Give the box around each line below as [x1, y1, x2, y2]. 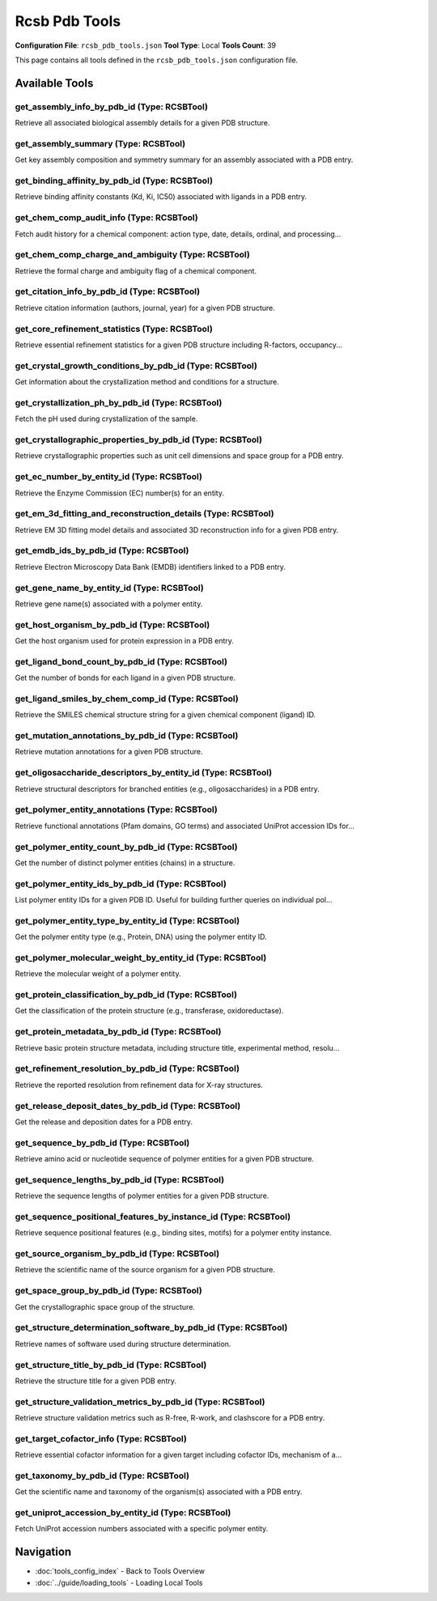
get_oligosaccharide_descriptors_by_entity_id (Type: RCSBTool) [15, 767, 273, 779]
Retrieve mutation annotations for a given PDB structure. [15, 747, 203, 757]
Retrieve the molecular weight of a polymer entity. [15, 969, 181, 979]
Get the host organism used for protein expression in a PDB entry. [15, 636, 235, 646]
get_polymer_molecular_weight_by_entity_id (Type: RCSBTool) [15, 952, 267, 963]
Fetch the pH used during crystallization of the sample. [15, 414, 198, 424]
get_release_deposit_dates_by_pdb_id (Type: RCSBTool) [15, 1100, 241, 1111]
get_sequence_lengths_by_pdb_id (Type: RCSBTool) [15, 1174, 225, 1185]
